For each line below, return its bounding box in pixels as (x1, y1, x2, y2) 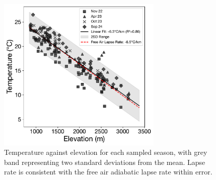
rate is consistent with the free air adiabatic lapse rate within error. (4, 166, 212, 177)
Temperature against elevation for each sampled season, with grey (4, 147, 207, 157)
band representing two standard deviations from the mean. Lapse (4, 156, 205, 167)
